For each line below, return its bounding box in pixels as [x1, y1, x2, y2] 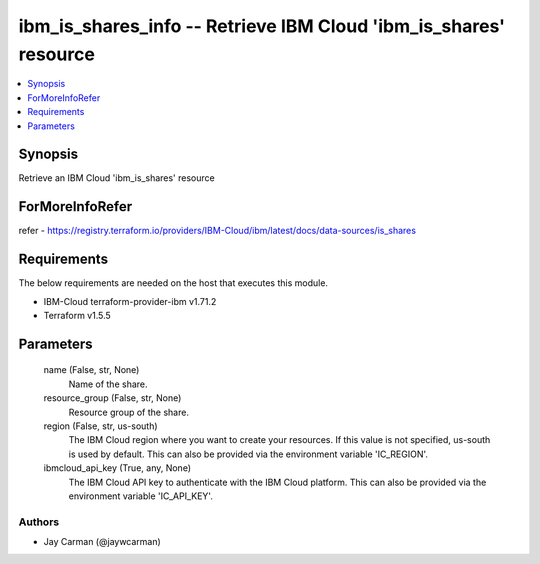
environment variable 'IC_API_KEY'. [68, 490, 214, 502]
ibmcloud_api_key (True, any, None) [43, 462, 192, 474]
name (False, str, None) [43, 364, 140, 376]
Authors [18, 515, 60, 529]
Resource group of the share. [68, 406, 190, 418]
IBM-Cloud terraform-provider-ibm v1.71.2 [43, 295, 217, 307]
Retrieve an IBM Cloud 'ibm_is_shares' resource [18, 172, 215, 184]
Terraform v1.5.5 [43, 310, 112, 322]
